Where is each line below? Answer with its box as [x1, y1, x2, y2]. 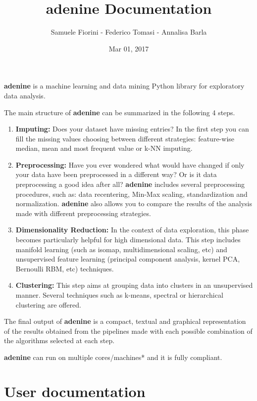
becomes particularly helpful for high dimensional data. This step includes [15, 234, 241, 245]
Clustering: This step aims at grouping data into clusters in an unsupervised [15, 280, 253, 290]
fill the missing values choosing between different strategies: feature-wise [15, 133, 235, 143]
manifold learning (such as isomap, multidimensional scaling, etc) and [15, 244, 227, 254]
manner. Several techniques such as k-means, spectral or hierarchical [15, 290, 223, 300]
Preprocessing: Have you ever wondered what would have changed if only [15, 159, 245, 170]
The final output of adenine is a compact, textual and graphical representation [4, 316, 246, 326]
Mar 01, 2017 [108, 43, 149, 53]
